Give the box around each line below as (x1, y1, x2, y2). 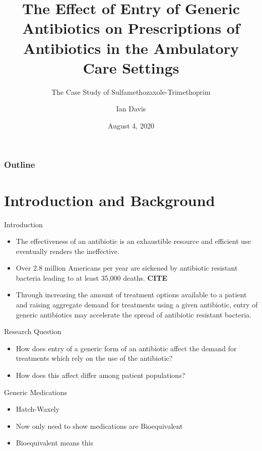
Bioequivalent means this (16, 437, 93, 448)
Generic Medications (4, 386, 68, 397)
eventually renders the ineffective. (16, 245, 119, 256)
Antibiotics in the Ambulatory (23, 37, 239, 58)
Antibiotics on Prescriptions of (22, 18, 240, 38)
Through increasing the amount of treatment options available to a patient (16, 289, 247, 300)
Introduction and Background (4, 189, 215, 210)
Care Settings (83, 57, 179, 78)
